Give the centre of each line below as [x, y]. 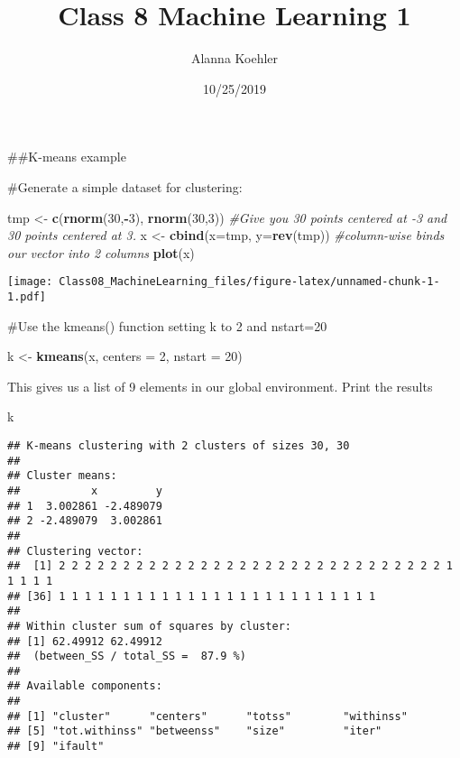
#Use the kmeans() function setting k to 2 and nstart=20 [167, 325]
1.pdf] [27, 296]
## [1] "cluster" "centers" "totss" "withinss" [207, 716]
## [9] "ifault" [56, 747]
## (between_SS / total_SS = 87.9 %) [127, 656]
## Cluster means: [62, 476]
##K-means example [67, 157]
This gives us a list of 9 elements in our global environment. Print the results [220, 386]
